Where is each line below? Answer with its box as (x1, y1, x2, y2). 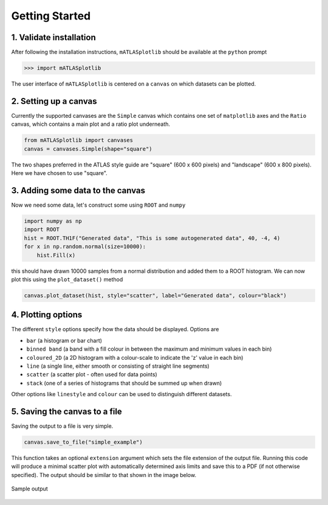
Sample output (11, 485, 48, 492)
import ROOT (24, 226, 60, 233)
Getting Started (11, 9, 91, 22)
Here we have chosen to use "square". (11, 170, 108, 177)
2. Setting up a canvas (11, 96, 97, 106)
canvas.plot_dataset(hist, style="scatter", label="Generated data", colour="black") (24, 292, 287, 299)
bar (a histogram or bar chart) (26, 337, 103, 344)
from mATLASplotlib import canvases (24, 137, 134, 144)
